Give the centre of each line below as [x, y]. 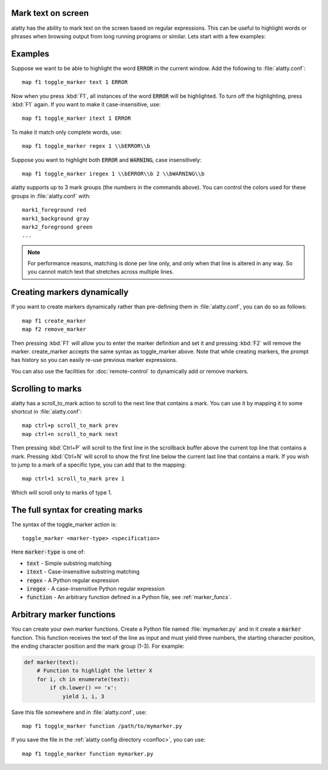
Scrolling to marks [46, 388]
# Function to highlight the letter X [94, 671]
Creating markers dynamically [70, 292]
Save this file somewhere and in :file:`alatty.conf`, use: [79, 712]
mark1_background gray [56, 218]
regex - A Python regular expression [73, 580]
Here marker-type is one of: [48, 552]
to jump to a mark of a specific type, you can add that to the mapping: [99, 465]
